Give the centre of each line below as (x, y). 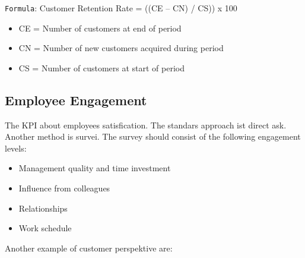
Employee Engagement (76, 100)
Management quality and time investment (95, 168)
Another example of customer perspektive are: (89, 248)
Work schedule (45, 228)
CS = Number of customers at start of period (102, 67)
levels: (16, 148)
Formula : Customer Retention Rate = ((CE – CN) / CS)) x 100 (121, 8)
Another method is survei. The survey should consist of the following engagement (153, 136)
